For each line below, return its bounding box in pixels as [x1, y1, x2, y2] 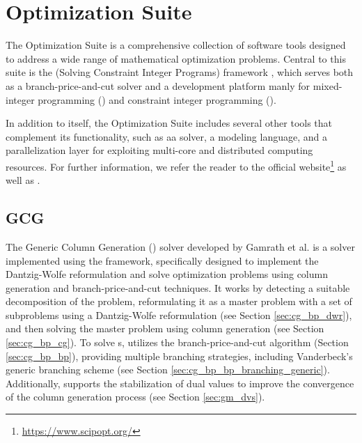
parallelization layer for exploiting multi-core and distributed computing [6, 143, 313, 157]
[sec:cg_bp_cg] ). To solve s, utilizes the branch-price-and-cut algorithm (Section [6, 335, 349, 350]
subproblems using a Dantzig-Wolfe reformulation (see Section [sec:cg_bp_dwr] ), [6, 307, 352, 322]
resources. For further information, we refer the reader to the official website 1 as [6, 157, 347, 173]
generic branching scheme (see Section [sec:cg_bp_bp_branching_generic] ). [6, 362, 330, 377]
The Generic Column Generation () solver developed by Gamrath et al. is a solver [6, 239, 355, 254]
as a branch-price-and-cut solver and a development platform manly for [6, 78, 310, 93]
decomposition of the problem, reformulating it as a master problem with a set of [6, 294, 352, 309]
